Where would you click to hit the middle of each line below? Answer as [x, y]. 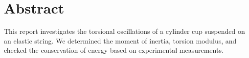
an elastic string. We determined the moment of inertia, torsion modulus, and [120, 40]
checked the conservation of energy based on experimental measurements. [114, 50]
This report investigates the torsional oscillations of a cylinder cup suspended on [124, 31]
